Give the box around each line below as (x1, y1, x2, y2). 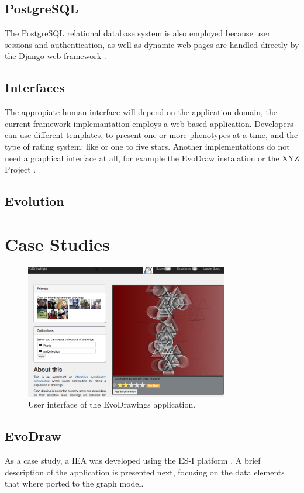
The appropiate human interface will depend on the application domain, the (5, 106, 278, 118)
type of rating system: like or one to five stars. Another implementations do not (5, 140, 290, 152)
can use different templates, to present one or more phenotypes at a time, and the (5, 129, 298, 141)
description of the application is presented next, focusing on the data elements (5, 466, 285, 478)
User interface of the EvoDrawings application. (28, 398, 196, 411)
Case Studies (5, 232, 110, 256)
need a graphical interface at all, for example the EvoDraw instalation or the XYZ (5, 151, 299, 164)
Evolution (5, 192, 64, 210)
